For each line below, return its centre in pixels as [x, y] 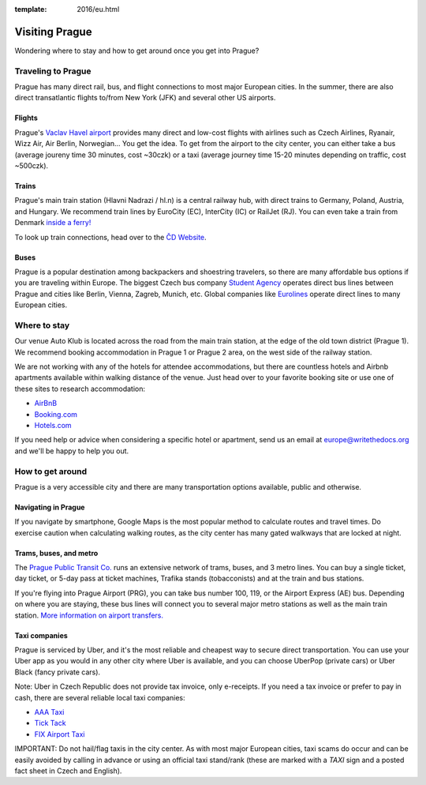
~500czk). [32, 165]
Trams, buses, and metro [56, 553]
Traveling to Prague [53, 71]
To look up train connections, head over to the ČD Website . [110, 237]
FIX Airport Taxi [60, 734]
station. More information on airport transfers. [89, 615]
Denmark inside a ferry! [53, 223]
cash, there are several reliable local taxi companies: [100, 697]
